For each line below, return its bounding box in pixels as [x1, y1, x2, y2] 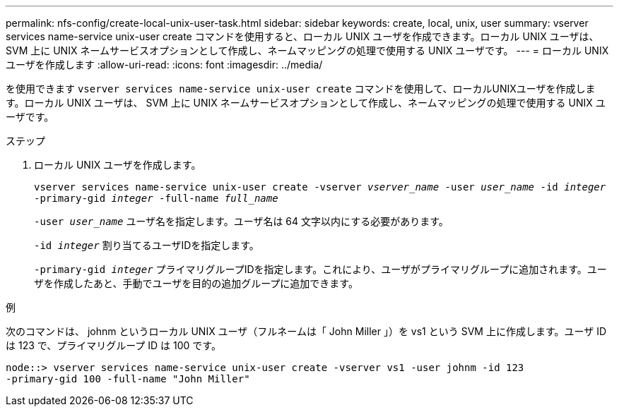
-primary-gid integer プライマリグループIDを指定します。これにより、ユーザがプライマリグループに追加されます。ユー [34, 263, 607, 275]
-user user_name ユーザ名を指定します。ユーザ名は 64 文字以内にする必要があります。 [34, 215, 449, 227]
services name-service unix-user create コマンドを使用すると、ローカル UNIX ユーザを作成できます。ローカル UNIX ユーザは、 [6, 30, 599, 42]
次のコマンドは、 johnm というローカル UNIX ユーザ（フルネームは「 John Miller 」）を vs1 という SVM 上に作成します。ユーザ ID [6, 325, 607, 337]
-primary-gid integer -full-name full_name [34, 193, 278, 204]
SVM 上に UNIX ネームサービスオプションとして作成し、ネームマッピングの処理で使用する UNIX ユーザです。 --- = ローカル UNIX [6, 44, 609, 56]
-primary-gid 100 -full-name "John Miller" [6, 373, 250, 384]
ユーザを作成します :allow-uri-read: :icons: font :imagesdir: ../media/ [6, 59, 323, 71]
